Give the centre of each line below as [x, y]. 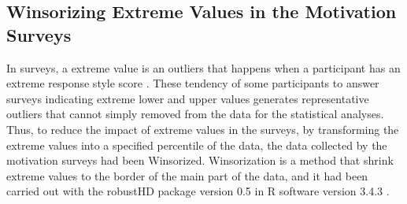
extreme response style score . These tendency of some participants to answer [193, 83]
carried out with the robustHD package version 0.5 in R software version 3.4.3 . [198, 191]
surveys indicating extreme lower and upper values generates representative [188, 98]
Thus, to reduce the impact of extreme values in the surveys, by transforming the [203, 129]
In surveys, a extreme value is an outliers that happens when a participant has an [203, 67]
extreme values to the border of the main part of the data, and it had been [187, 175]
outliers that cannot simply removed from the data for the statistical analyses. [195, 114]
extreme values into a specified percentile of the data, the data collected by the [197, 145]
